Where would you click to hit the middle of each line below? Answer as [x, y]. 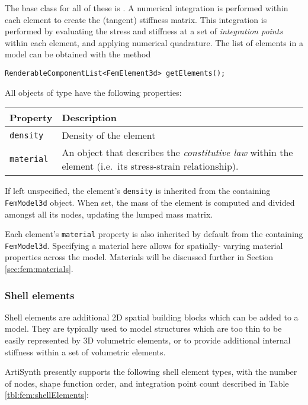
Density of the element [109, 135]
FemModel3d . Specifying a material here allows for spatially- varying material [144, 245]
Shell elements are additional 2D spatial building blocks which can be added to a [152, 317]
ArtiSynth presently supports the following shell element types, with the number [151, 372]
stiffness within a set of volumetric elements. [85, 351]
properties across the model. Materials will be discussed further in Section [139, 257]
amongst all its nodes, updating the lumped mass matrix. [109, 214]
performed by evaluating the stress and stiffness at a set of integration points [144, 31]
